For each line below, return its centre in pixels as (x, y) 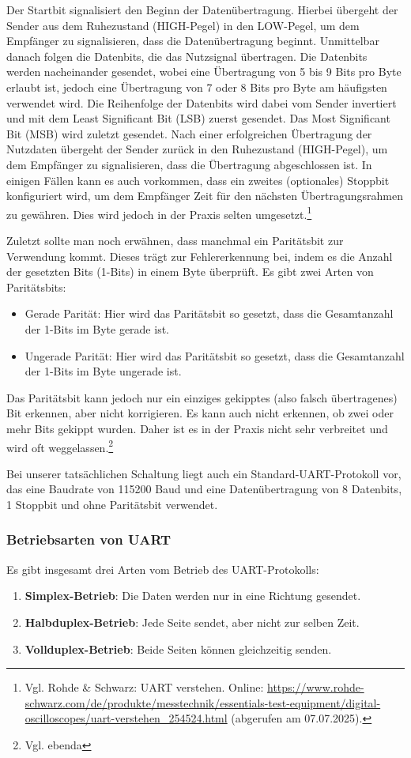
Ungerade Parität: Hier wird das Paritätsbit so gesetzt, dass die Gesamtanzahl (215, 355)
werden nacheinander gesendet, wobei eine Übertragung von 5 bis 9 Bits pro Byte (204, 72)
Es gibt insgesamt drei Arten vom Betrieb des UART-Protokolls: (163, 569)
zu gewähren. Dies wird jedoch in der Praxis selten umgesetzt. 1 (159, 213)
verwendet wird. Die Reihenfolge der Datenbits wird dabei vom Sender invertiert (202, 102)
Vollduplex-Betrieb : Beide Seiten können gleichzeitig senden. (178, 649)
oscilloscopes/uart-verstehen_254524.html (126, 718)
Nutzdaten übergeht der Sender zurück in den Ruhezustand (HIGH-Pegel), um (197, 149)
